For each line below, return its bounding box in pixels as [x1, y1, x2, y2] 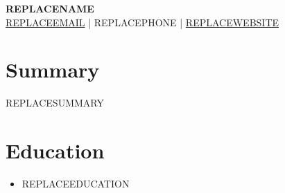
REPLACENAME [6, 1, 94, 15]
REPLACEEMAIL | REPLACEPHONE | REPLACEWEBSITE [6, 15, 279, 29]
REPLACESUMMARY [6, 95, 104, 110]
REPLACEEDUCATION [21, 176, 130, 191]
